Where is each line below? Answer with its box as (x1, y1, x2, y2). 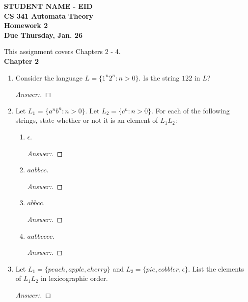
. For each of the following (151, 105, 230, 115)
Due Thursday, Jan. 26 (4, 29, 83, 40)
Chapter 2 (4, 55, 39, 66)
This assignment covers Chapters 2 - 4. (4, 46, 121, 56)
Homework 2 (4, 20, 48, 30)
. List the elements (188, 263, 244, 274)
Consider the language (15, 72, 83, 82)
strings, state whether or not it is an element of (15, 115, 158, 125)
